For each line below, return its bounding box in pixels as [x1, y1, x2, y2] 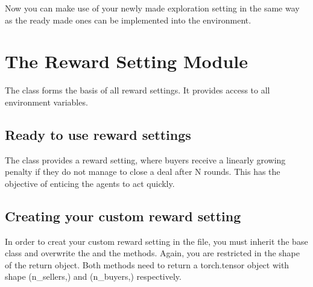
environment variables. [5, 95, 88, 108]
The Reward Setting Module [5, 49, 248, 74]
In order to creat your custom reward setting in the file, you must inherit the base [5, 235, 308, 247]
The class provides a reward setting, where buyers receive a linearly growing [5, 153, 286, 166]
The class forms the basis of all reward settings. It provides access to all [5, 84, 270, 96]
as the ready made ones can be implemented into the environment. [5, 13, 251, 26]
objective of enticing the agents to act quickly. [5, 177, 175, 189]
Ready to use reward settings [5, 125, 191, 143]
